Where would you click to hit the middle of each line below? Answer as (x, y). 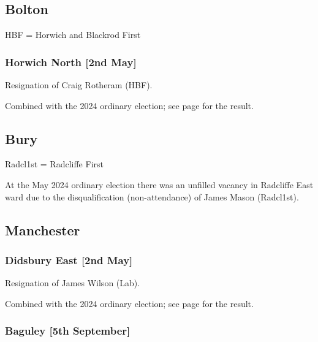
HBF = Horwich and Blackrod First (73, 35)
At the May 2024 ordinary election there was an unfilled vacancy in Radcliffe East (159, 184)
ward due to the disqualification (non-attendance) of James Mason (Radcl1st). (152, 196)
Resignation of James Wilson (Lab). (73, 283)
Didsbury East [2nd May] (69, 260)
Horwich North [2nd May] (71, 62)
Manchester (43, 230)
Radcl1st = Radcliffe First (54, 164)
